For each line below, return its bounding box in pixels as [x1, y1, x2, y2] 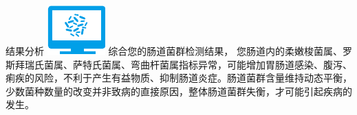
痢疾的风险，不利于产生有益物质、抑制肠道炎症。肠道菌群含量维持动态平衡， [6, 71, 352, 85]
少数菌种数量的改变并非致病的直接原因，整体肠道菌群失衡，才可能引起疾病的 [6, 84, 352, 98]
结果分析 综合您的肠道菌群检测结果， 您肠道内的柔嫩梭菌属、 [6, 44, 343, 57]
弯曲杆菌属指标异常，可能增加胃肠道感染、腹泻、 [130, 57, 352, 71]
